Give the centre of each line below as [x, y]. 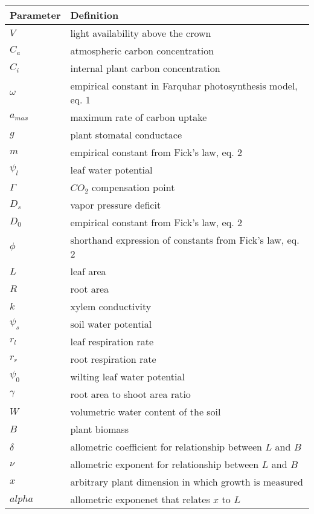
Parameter [35, 15]
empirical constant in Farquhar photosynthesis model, [184, 86]
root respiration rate [113, 359]
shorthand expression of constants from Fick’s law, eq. [185, 240]
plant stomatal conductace [126, 135]
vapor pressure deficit [116, 205]
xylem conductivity [111, 306]
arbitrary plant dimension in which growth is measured [187, 482]
